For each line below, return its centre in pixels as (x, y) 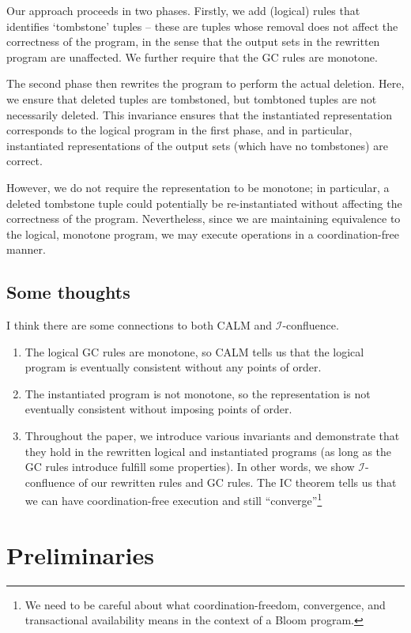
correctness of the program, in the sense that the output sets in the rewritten (193, 41)
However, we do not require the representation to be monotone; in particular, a (198, 187)
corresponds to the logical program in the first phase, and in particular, (179, 130)
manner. (26, 249)
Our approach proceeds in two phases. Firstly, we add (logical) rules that (183, 10)
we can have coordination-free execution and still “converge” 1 (173, 499)
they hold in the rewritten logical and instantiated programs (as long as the (208, 451)
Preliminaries (80, 554)
